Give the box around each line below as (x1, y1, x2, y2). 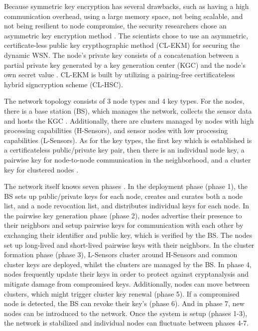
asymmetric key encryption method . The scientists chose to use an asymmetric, (4, 30, 249, 40)
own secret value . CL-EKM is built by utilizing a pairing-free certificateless (4, 69, 235, 80)
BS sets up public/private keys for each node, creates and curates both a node (4, 190, 243, 201)
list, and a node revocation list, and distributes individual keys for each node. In (4, 200, 250, 211)
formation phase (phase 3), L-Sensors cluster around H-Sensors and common (4, 249, 238, 260)
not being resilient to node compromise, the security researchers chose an (4, 20, 227, 31)
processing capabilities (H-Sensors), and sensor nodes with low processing (4, 125, 228, 136)
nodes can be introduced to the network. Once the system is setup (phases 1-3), (4, 308, 248, 318)
